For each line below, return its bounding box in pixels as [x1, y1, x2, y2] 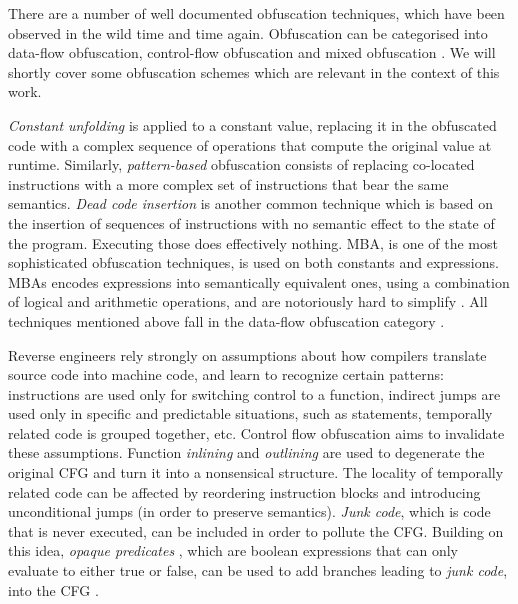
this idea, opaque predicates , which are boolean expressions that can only [8, 540, 458, 561]
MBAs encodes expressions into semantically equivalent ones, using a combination [8, 271, 510, 292]
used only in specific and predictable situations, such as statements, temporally [8, 403, 493, 424]
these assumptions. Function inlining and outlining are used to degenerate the [8, 442, 485, 463]
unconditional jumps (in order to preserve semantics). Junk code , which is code [8, 501, 491, 522]
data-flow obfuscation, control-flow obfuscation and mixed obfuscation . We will [8, 42, 496, 63]
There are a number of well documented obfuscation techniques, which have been [8, 3, 505, 23]
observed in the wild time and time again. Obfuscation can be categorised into [8, 22, 488, 43]
